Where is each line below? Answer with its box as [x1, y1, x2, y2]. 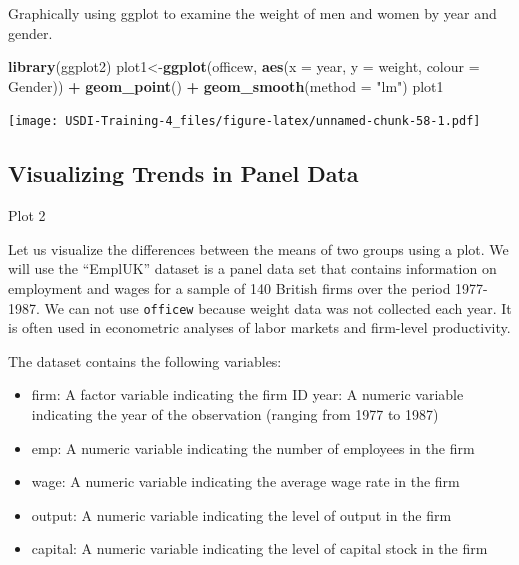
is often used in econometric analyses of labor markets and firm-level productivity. [8, 317, 511, 338]
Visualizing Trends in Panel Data [8, 158, 359, 189]
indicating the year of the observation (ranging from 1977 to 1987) [31, 404, 439, 425]
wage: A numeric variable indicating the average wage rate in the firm [31, 471, 460, 492]
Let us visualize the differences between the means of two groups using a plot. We [8, 238, 509, 259]
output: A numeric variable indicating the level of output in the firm [31, 504, 452, 525]
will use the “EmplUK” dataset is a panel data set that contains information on [8, 258, 497, 279]
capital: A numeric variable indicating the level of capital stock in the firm [31, 538, 488, 559]
